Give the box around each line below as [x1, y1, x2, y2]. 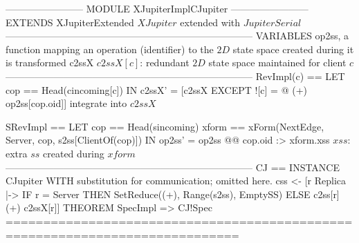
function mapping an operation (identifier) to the [6, 41, 214, 56]
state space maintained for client [208, 55, 347, 70]
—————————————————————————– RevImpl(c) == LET [6, 68, 345, 83]
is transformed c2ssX [6, 55, 94, 70]
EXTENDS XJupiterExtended [6, 14, 134, 29]
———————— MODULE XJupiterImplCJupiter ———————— [6, 1, 309, 15]
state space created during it [232, 41, 354, 56]
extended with [180, 14, 241, 29]
